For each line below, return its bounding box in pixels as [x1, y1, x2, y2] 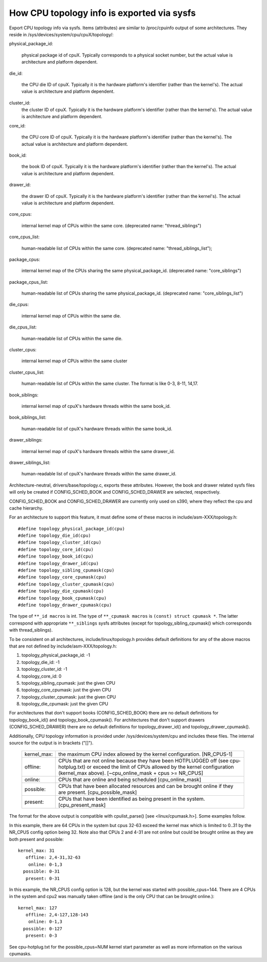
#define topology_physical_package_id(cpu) [18, 526, 125, 531]
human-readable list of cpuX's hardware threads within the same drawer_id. [21, 471, 177, 477]
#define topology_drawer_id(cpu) [18, 561, 99, 566]
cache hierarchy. [9, 505, 44, 511]
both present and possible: [9, 836, 64, 842]
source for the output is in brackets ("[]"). [9, 740, 93, 746]
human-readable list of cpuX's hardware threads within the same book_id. [21, 426, 173, 432]
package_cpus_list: [9, 279, 48, 285]
